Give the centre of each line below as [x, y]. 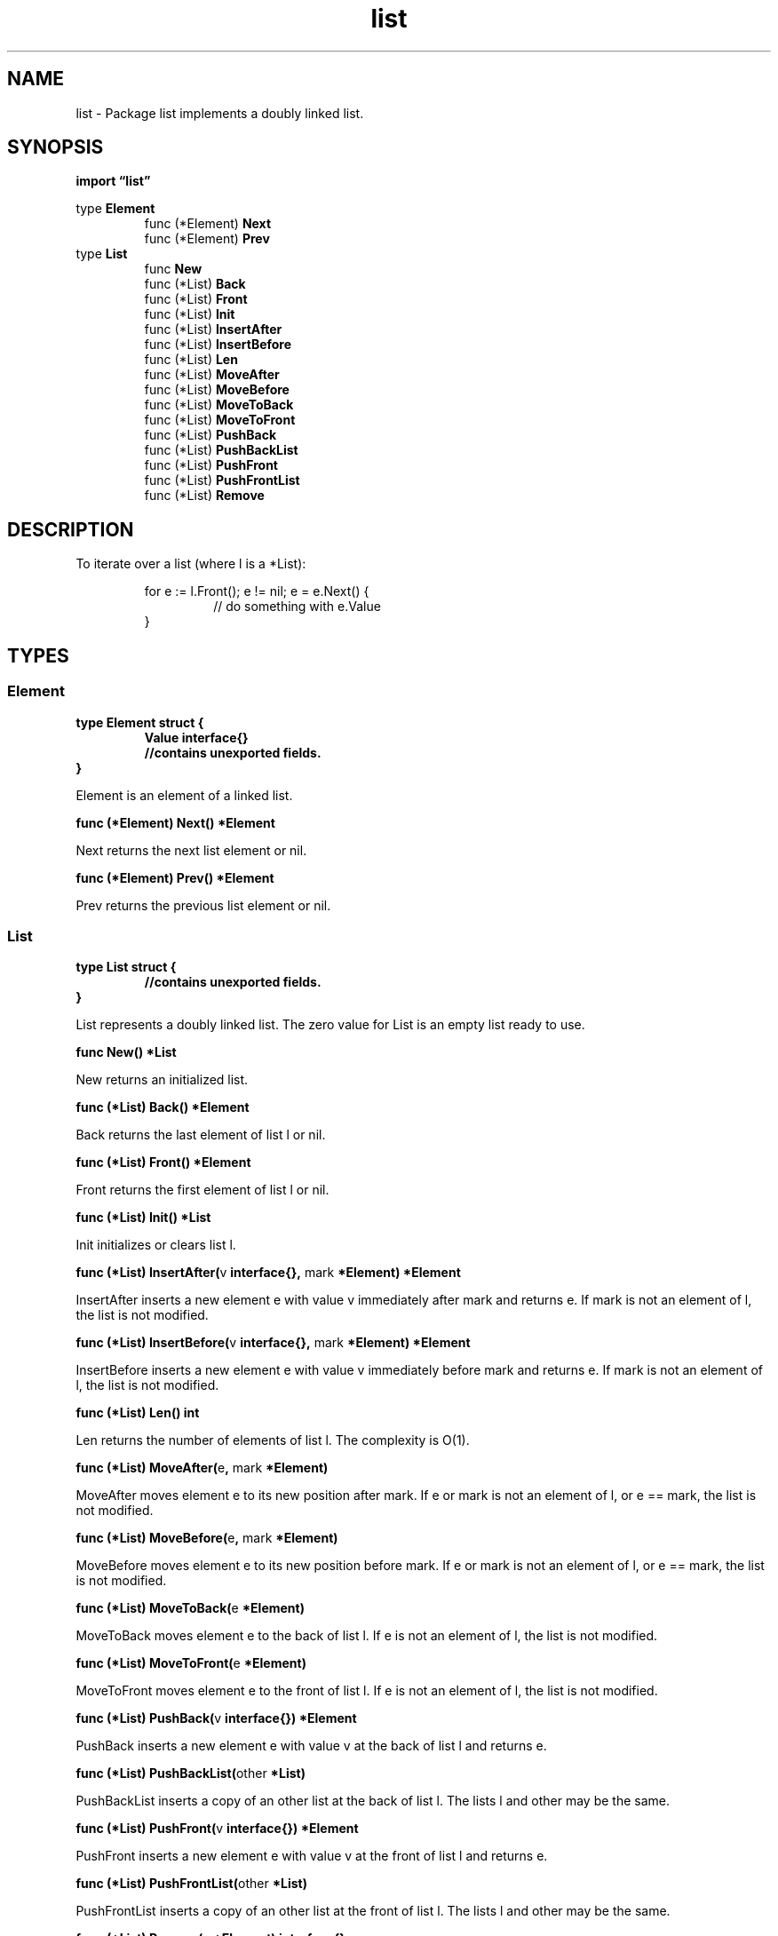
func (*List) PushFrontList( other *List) [192, 1884]
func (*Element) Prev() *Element [175, 877]
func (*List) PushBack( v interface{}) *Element [216, 1718]
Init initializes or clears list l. [156, 1245]
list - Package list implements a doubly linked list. [220, 113]
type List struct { [126, 967]
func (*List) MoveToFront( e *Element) [191, 1663]
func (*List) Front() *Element [163, 1162]
